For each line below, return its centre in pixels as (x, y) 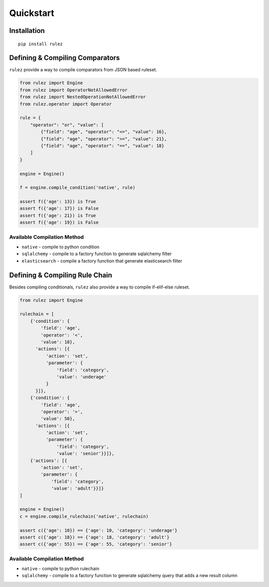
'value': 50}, (58, 419)
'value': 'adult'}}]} (77, 489)
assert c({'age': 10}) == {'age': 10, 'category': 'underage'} (99, 530)
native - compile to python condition (61, 247)
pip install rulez (41, 44)
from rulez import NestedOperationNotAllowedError (83, 97)
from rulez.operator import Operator (66, 104)
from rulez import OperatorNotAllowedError (74, 90)
